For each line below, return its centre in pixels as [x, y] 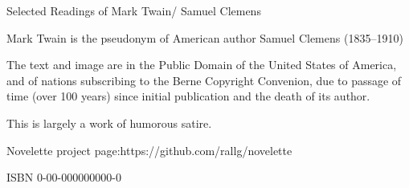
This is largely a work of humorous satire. [109, 123]
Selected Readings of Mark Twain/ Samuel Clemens [134, 10]
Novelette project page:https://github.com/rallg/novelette [149, 150]
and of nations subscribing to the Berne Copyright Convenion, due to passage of [204, 80]
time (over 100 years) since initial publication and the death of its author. [188, 96]
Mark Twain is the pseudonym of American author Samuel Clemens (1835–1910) [205, 37]
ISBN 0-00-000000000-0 [64, 177]
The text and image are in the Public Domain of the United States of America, [202, 65]
